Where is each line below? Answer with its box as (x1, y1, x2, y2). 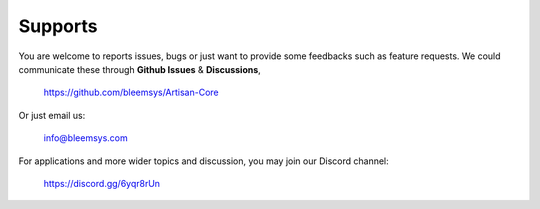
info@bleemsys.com (43, 132, 129, 144)
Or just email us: (18, 109, 86, 121)
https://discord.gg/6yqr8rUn (43, 177, 160, 189)
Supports (18, 15, 98, 37)
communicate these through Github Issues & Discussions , (18, 63, 262, 75)
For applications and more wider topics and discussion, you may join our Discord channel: (18, 155, 389, 167)
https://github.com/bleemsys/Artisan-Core (43, 86, 219, 99)
